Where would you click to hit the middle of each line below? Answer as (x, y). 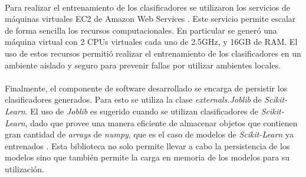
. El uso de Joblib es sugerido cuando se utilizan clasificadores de (142, 111)
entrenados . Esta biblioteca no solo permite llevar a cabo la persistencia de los (147, 145)
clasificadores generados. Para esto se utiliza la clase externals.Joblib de (133, 99)
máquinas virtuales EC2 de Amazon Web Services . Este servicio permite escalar (150, 19)
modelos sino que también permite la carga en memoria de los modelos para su (147, 157)
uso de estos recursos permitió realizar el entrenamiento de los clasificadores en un (153, 53)
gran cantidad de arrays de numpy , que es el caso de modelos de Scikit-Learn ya (149, 134)
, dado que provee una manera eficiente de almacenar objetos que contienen (161, 122)
